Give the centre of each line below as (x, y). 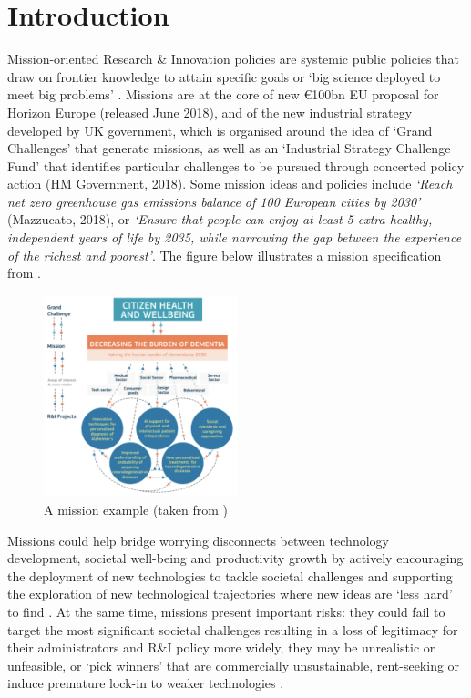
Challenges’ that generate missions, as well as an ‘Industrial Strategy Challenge (229, 148)
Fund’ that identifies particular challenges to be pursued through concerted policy (236, 165)
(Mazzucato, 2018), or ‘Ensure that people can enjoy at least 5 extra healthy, (220, 219)
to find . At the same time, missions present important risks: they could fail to (226, 611)
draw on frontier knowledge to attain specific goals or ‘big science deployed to (224, 76)
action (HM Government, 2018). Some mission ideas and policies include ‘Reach (230, 184)
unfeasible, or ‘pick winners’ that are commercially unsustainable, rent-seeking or (234, 665)
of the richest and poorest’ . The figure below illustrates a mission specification (225, 255)
